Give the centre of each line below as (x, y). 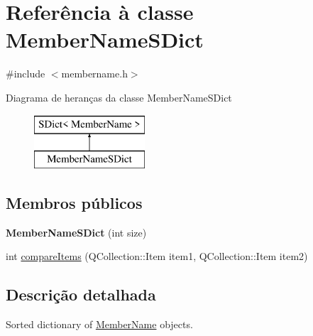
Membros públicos (74, 203)
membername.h (94, 74)
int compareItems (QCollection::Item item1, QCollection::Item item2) (157, 256)
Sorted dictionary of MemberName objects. (99, 324)
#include (26, 74)
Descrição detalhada (81, 294)
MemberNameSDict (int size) (76, 232)
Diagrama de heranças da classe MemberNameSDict (119, 97)
